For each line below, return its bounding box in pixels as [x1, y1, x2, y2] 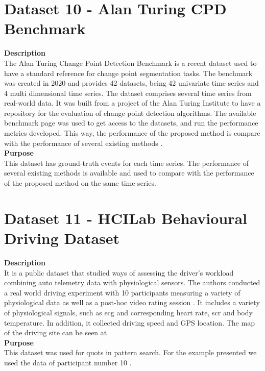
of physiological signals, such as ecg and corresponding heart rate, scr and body [4, 307, 253, 317]
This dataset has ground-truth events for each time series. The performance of [4, 157, 249, 168]
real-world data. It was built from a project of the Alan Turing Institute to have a [4, 97, 261, 108]
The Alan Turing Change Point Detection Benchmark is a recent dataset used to [4, 57, 257, 68]
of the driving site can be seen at [4, 327, 107, 338]
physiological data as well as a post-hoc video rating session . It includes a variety [4, 297, 260, 308]
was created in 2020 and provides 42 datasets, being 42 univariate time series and [4, 78, 259, 88]
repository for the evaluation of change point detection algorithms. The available [4, 107, 256, 118]
